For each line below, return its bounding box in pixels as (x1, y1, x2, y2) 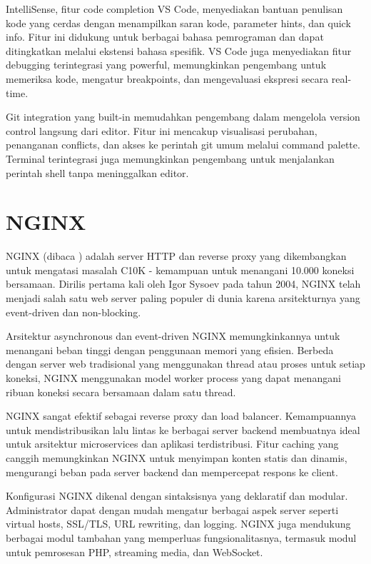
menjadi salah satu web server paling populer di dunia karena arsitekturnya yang (6, 291, 360, 306)
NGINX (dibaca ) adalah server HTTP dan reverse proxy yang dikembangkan (6, 248, 347, 263)
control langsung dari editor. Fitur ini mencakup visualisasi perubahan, (6, 123, 317, 138)
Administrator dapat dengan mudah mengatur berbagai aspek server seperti (6, 502, 339, 517)
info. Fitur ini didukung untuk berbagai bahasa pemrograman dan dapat (6, 29, 324, 44)
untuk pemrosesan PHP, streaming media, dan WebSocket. (6, 544, 263, 559)
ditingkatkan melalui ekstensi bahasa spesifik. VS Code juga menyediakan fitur (6, 43, 352, 58)
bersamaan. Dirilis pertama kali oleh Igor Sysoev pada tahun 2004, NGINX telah (6, 276, 361, 291)
